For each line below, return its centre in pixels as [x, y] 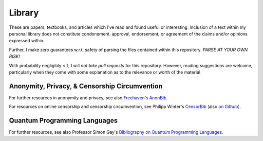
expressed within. [27, 41]
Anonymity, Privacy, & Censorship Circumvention [86, 86]
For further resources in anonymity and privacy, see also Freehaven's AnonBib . [88, 98]
